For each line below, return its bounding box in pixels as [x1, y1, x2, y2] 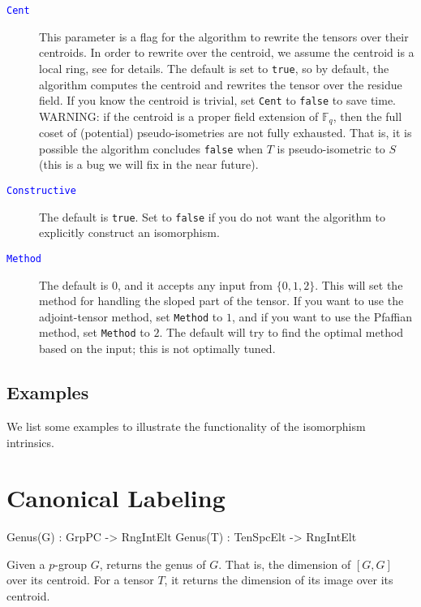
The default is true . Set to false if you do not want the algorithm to [39, 208, 386, 225]
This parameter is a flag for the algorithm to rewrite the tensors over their [39, 28, 409, 45]
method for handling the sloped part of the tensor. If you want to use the [39, 292, 404, 309]
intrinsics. [6, 433, 54, 450]
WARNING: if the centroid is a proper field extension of [39, 107, 319, 124]
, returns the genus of [99, 555, 206, 572]
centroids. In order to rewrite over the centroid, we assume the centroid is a [39, 44, 415, 61]
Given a [6, 555, 45, 572]
